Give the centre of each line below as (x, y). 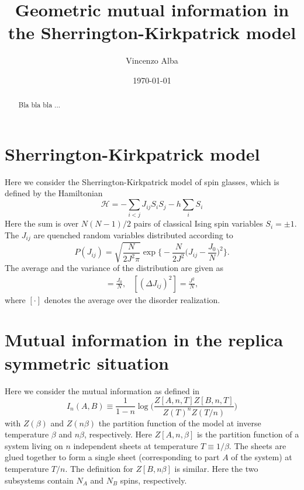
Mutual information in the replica (144, 340)
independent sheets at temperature (136, 445)
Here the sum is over (42, 223)
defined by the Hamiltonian (54, 193)
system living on (34, 445)
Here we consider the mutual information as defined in (102, 390)
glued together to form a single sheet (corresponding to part (112, 457)
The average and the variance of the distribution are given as (114, 267)
